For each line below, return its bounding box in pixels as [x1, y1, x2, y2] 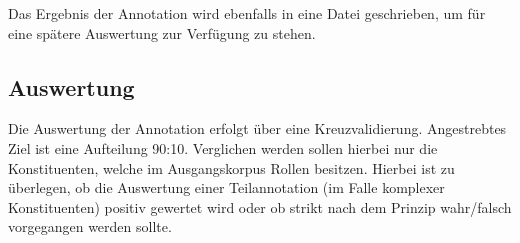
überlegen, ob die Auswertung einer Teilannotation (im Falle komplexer [8, 177, 445, 198]
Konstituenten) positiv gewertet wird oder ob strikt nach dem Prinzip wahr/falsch [8, 196, 512, 217]
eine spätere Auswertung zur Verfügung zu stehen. [8, 22, 316, 43]
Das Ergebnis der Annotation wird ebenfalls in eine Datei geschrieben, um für [8, 3, 486, 23]
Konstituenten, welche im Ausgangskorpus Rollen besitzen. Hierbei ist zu [8, 157, 455, 178]
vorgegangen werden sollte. [8, 216, 172, 237]
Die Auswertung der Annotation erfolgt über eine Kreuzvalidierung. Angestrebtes [8, 118, 507, 139]
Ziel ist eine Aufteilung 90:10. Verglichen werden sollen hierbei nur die [8, 137, 438, 158]
